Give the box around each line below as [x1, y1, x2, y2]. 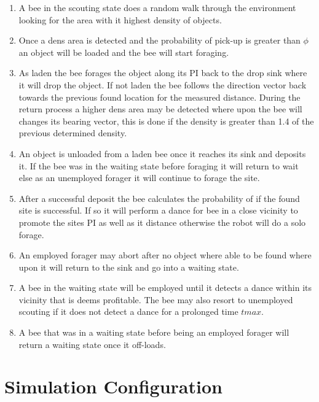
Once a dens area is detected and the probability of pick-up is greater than [18, 34, 301, 47]
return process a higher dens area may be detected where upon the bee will [18, 102, 302, 115]
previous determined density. [18, 126, 127, 139]
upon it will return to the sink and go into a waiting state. [18, 260, 239, 273]
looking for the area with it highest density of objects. [18, 13, 222, 26]
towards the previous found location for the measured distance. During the [18, 90, 301, 103]
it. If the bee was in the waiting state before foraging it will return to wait [18, 159, 299, 172]
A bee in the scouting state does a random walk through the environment [18, 1, 296, 14]
